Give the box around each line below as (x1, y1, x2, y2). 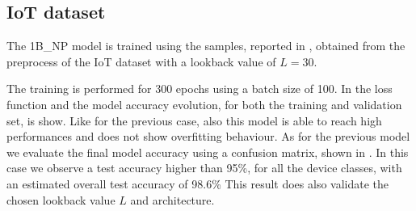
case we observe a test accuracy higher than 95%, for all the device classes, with (6, 159, 402, 176)
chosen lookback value (6, 191, 116, 208)
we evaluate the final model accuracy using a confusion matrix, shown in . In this (6, 143, 409, 160)
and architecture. (130, 191, 215, 208)
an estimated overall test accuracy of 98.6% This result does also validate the (6, 175, 389, 192)
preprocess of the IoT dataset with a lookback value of (6, 53, 276, 70)
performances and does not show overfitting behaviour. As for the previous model (6, 128, 410, 145)
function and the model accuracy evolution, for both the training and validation (6, 95, 402, 112)
